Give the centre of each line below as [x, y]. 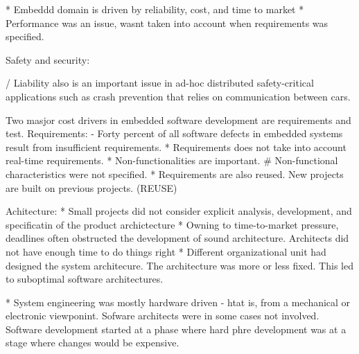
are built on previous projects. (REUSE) [91, 187]
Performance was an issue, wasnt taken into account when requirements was [167, 23]
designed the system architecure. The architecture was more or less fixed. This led [179, 265]
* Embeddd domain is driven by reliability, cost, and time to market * [155, 9]
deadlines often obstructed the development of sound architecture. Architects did [177, 238]
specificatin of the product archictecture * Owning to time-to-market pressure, [172, 224]
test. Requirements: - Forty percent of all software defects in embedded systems [174, 133]
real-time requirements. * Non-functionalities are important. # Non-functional [172, 160]
